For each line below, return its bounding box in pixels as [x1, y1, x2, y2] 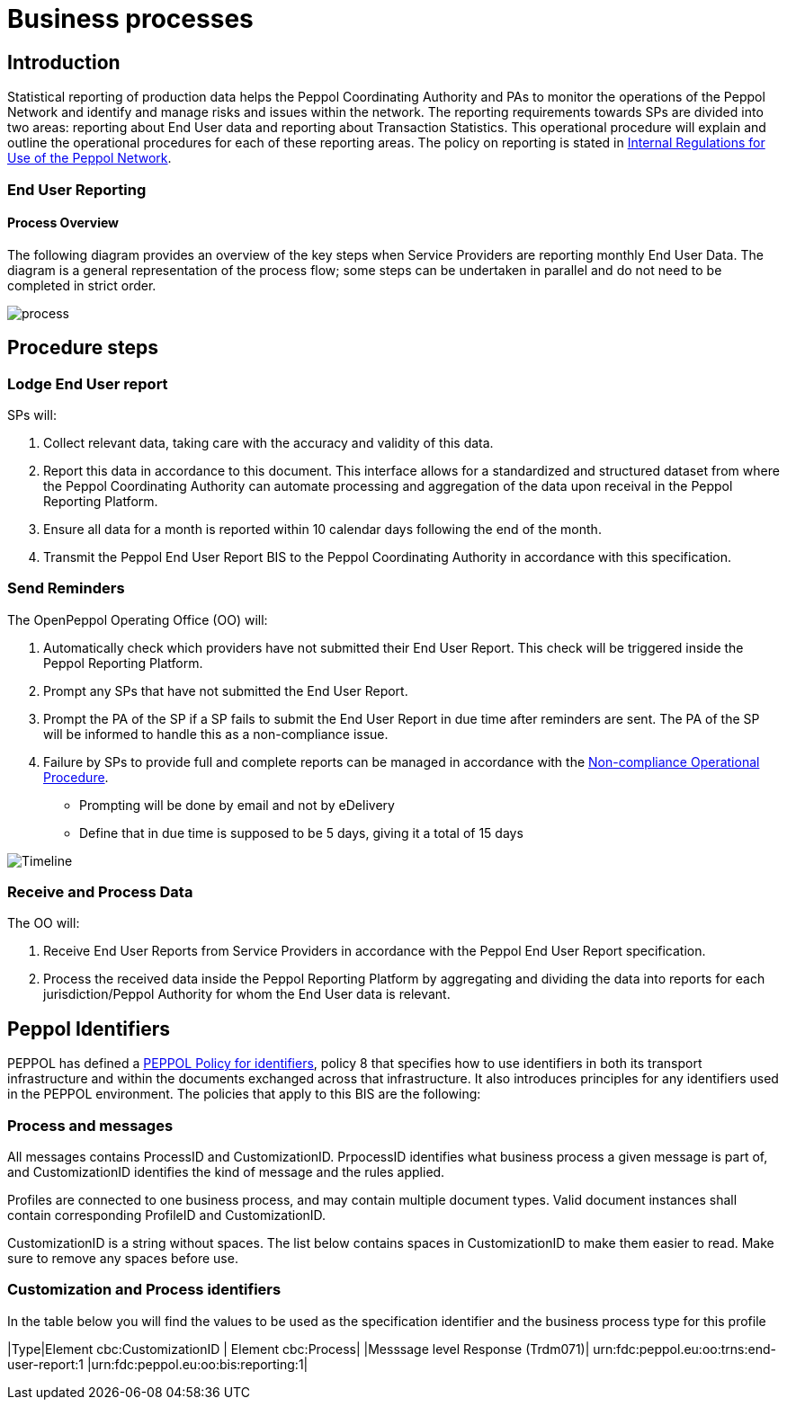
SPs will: [7, 406, 57, 423]
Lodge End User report [7, 374, 168, 393]
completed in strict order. [7, 277, 157, 293]
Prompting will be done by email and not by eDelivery [79, 797, 395, 813]
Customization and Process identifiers [7, 1280, 282, 1299]
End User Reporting [7, 180, 147, 199]
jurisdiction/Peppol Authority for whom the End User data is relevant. [43, 986, 451, 1002]
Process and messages [7, 1116, 174, 1135]
